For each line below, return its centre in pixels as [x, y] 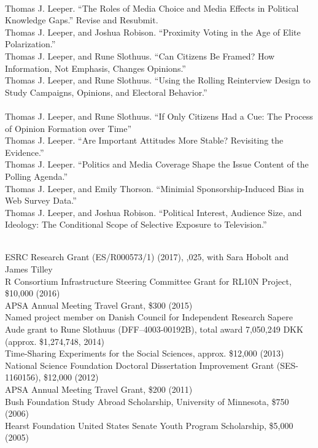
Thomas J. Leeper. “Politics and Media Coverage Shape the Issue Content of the [157, 164]
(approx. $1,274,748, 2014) [55, 341]
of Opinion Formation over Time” [68, 128]
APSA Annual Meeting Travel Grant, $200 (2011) [99, 389]
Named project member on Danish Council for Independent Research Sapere [149, 317]
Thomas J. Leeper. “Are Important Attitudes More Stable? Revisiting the [144, 140]
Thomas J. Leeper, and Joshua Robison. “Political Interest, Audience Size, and [153, 212]
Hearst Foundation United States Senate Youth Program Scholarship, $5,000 [149, 425]
